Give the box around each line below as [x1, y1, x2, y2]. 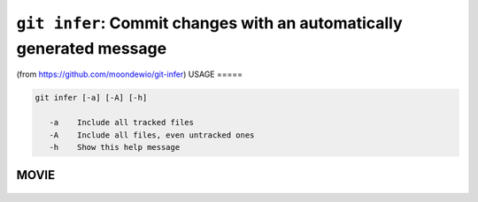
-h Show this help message [49, 142, 181, 152]
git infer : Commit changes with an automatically [16, 13, 403, 33]
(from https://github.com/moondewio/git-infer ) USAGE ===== [16, 69, 243, 79]
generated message [16, 38, 167, 58]
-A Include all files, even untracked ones [49, 130, 255, 140]
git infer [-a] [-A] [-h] [35, 93, 148, 103]
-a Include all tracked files [49, 117, 195, 128]
